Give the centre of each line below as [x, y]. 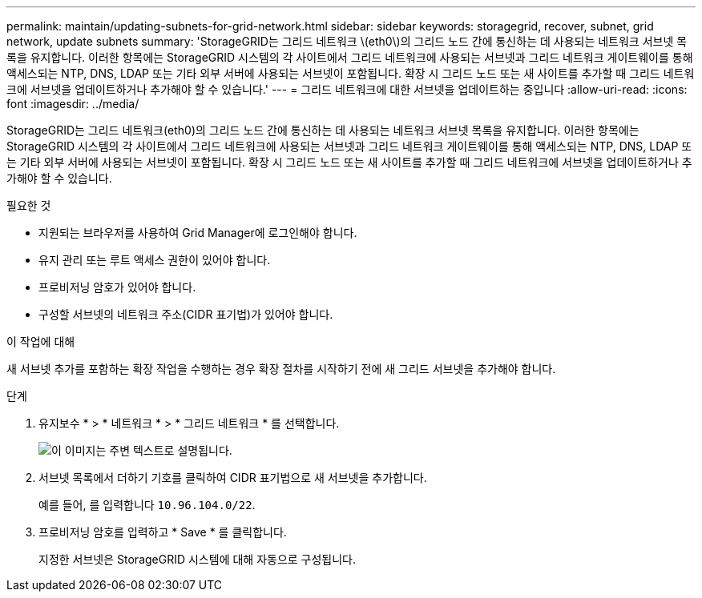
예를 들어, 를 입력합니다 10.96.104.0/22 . [147, 505]
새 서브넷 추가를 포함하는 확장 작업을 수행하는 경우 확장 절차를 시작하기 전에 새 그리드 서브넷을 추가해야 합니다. [281, 369]
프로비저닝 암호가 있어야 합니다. [117, 287]
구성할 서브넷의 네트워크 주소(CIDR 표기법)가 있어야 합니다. [186, 314]
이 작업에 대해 [41, 341]
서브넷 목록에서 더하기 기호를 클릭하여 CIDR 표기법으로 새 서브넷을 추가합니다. [233, 478]
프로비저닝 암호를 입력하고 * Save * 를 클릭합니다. [163, 532]
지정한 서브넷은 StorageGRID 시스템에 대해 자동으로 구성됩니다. [198, 559]
